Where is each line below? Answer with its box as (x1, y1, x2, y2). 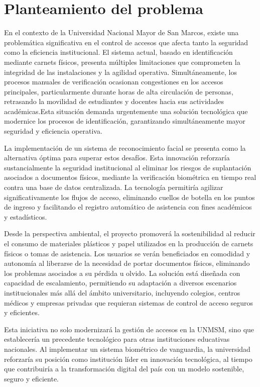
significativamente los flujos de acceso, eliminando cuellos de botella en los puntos (4, 191, 255, 202)
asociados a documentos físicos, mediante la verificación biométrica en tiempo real (4, 172, 256, 182)
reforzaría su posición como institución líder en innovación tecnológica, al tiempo (4, 353, 252, 364)
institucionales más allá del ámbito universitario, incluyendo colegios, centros (4, 287, 240, 298)
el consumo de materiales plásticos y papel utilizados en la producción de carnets (4, 238, 253, 248)
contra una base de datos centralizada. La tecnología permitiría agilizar (4, 182, 223, 192)
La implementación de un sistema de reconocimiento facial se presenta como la (4, 142, 246, 153)
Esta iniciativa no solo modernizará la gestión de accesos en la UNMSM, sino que (4, 324, 254, 334)
